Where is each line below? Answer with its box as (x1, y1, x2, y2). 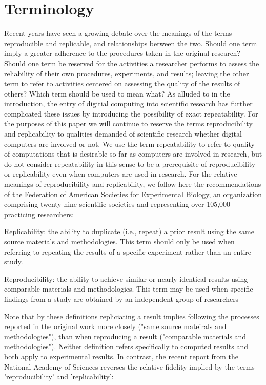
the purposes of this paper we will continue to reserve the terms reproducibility (4, 118, 253, 129)
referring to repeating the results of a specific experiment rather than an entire (4, 246, 252, 257)
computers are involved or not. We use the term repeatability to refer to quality (4, 138, 255, 149)
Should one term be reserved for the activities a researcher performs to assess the (4, 57, 259, 68)
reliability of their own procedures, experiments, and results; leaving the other (4, 68, 249, 79)
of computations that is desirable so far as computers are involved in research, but (4, 148, 262, 159)
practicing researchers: (4, 208, 74, 219)
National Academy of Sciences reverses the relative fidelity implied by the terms (4, 361, 255, 372)
